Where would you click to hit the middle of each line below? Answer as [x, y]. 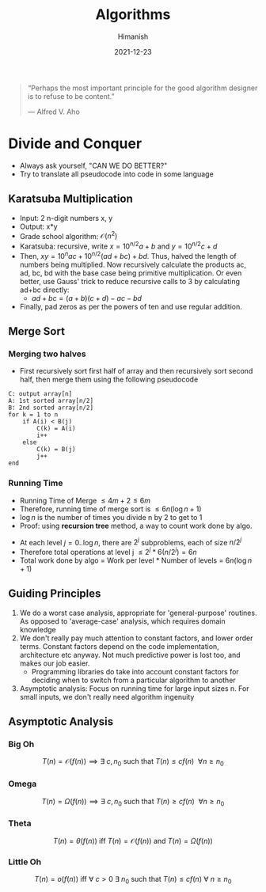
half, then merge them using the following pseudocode [109, 380]
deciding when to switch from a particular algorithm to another [133, 680]
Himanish [133, 36]
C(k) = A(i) [57, 429]
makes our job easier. [55, 663]
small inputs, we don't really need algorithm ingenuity [107, 697]
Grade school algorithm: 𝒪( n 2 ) [68, 235]
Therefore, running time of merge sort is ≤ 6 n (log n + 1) [110, 509]
